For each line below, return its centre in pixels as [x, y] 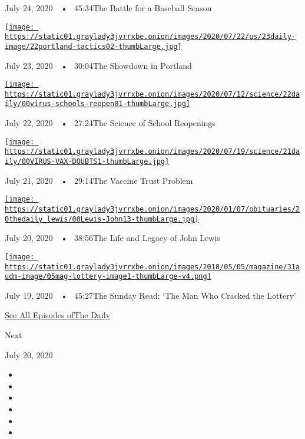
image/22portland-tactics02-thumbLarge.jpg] [93, 46]
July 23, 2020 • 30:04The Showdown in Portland [98, 65]
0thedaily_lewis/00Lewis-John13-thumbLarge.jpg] [102, 219]
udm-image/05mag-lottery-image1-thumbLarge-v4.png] [108, 277]
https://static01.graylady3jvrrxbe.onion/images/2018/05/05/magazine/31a [152, 267]
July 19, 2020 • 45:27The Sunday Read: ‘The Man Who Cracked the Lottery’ [150, 295]
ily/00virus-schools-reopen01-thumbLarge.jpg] [97, 104]
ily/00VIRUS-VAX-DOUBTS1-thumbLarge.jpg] [87, 162]
